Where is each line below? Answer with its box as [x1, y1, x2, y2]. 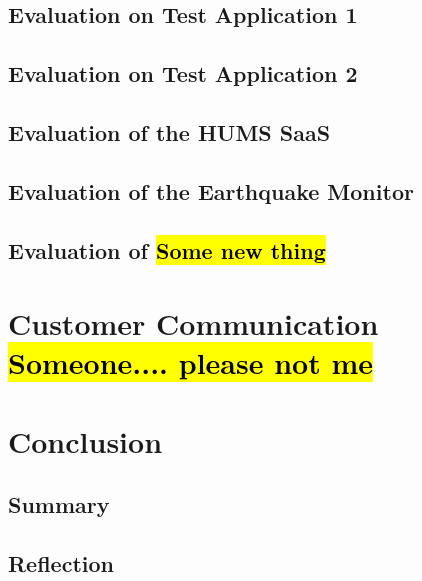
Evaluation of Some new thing [8, 234, 326, 265]
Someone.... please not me [8, 342, 374, 383]
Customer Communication [8, 303, 379, 344]
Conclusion [8, 420, 163, 461]
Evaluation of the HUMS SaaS [8, 116, 331, 147]
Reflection [8, 548, 114, 579]
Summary [8, 489, 110, 520]
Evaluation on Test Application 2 [8, 58, 358, 89]
